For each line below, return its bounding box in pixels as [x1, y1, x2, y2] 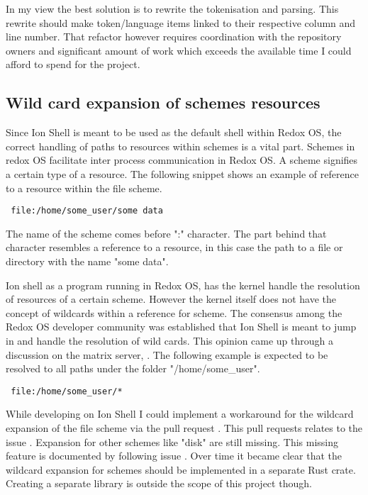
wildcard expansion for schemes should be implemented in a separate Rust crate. [6, 462, 356, 477]
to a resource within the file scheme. [6, 180, 162, 195]
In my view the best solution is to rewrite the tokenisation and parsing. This [6, 1, 339, 16]
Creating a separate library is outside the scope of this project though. [6, 476, 312, 491]
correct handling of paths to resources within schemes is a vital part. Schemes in [6, 138, 355, 153]
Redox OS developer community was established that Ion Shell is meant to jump [6, 319, 357, 334]
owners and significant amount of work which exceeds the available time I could [6, 43, 352, 57]
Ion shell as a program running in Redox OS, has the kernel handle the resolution [6, 277, 360, 292]
